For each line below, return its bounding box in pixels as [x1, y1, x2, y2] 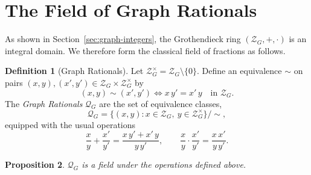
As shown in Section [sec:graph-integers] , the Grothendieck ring [5, 32, 241, 45]
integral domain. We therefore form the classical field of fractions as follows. [5, 44, 286, 57]
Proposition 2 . [5, 158, 65, 171]
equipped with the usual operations [5, 118, 136, 130]
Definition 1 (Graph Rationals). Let [5, 64, 144, 77]
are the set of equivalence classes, [99, 97, 222, 109]
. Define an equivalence [196, 64, 282, 77]
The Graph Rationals [5, 97, 83, 109]
